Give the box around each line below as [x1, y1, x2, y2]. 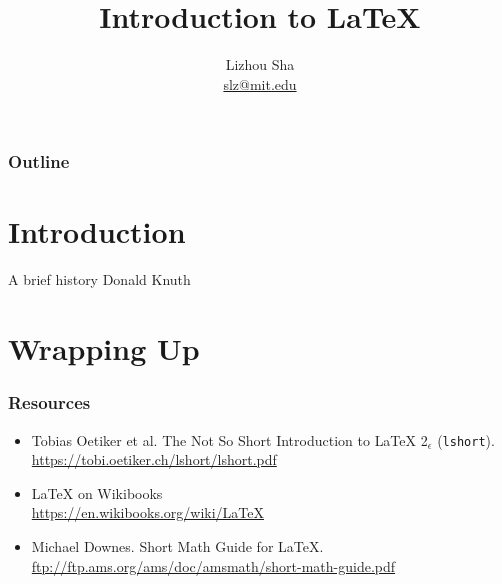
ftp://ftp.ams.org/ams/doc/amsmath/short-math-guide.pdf [31, 555, 396, 576]
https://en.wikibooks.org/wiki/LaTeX [31, 502, 264, 523]
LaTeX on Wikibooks [31, 482, 163, 503]
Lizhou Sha [225, 54, 295, 75]
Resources [8, 390, 91, 415]
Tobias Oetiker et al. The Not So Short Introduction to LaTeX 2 [31, 429, 428, 450]
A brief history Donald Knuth [8, 269, 191, 290]
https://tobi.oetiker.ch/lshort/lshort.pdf [31, 449, 277, 470]
